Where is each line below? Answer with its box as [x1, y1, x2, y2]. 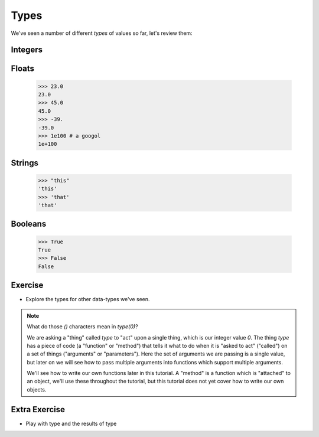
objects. [27, 386, 47, 393]
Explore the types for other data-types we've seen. [25, 296, 150, 303]
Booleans [11, 219, 47, 229]
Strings [11, 158, 38, 168]
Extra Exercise [11, 405, 65, 415]
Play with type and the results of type [25, 420, 117, 427]
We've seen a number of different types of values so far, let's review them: [11, 30, 193, 37]
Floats [11, 64, 35, 74]
